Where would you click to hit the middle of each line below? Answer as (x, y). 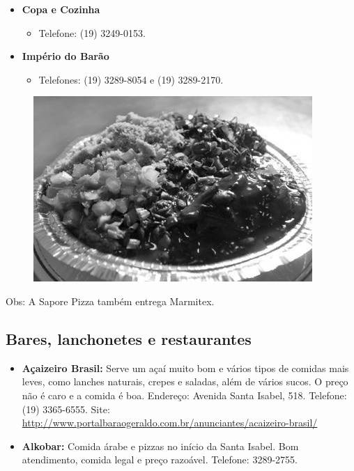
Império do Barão (66, 56)
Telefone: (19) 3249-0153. (92, 32)
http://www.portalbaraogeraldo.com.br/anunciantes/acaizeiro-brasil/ (170, 423)
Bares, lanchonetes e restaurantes (129, 338)
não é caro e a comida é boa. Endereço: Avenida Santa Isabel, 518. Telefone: (184, 395)
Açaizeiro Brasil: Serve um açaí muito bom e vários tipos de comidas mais (185, 368)
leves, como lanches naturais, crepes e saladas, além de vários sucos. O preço (185, 381)
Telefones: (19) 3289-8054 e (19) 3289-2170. (131, 79)
